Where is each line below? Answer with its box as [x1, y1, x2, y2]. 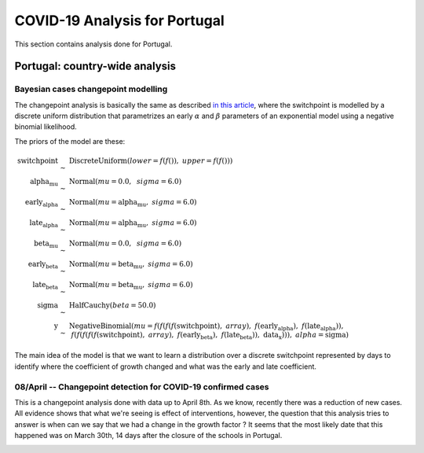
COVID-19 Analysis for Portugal [14, 12, 225, 29]
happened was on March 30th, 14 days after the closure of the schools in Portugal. [14, 431, 283, 440]
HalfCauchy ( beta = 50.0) [68, 301, 156, 310]
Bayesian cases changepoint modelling [14, 83, 168, 94]
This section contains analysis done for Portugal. [14, 39, 173, 49]
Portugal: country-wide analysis [14, 60, 177, 73]
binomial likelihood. [14, 122, 78, 131]
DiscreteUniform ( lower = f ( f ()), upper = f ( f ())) [68, 157, 233, 165]
